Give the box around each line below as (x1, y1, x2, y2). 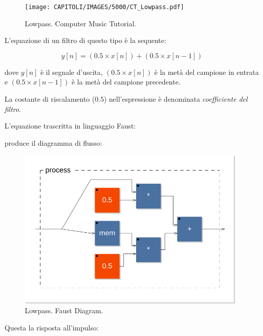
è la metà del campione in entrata (154, 66, 259, 77)
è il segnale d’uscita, (40, 66, 103, 77)
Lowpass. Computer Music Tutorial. (25, 18, 137, 28)
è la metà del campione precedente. (71, 76, 181, 87)
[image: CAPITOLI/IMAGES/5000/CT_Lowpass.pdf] (25, 4, 184, 11)
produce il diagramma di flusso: (5, 137, 102, 148)
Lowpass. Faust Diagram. (25, 305, 103, 316)
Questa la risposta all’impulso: (5, 322, 99, 332)
